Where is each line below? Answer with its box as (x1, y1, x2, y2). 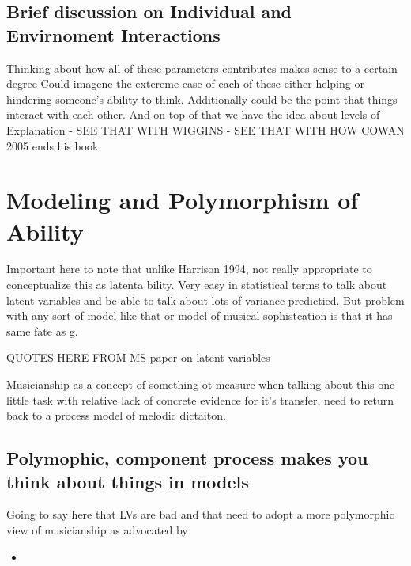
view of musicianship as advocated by (6, 522, 188, 538)
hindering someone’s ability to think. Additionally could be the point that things (6, 90, 398, 107)
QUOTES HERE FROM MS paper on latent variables (6, 349, 270, 366)
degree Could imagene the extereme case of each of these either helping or (6, 75, 364, 92)
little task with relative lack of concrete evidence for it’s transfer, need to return (6, 391, 394, 408)
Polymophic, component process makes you (6, 446, 368, 470)
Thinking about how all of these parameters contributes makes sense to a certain (6, 59, 398, 76)
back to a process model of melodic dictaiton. (6, 407, 226, 424)
